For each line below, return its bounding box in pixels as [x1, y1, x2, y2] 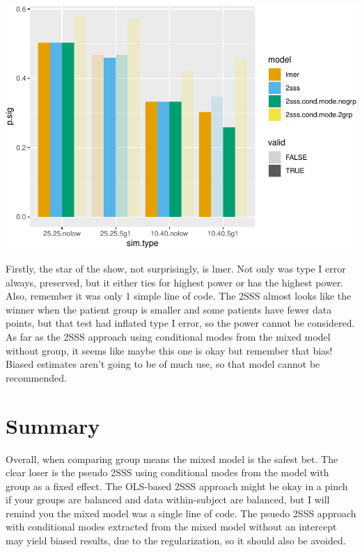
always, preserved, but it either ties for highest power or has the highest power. [6, 275, 344, 289]
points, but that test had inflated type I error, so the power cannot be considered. [6, 316, 355, 330]
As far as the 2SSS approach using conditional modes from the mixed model [6, 330, 331, 343]
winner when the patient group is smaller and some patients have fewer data [6, 302, 332, 316]
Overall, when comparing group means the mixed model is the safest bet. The [6, 451, 338, 466]
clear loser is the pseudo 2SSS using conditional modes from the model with [6, 465, 329, 480]
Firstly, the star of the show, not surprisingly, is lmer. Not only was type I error [6, 261, 346, 276]
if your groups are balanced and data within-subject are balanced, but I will [6, 492, 330, 507]
